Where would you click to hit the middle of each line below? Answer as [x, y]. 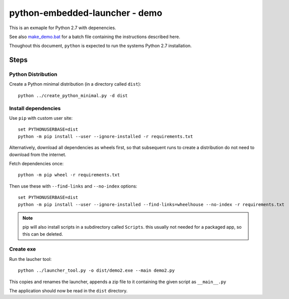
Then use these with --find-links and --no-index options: [73, 186]
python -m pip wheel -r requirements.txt [69, 175]
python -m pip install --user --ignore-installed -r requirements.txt [106, 136]
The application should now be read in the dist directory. [68, 291]
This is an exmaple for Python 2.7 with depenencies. [63, 28]
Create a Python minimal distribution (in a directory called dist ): [75, 84]
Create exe [23, 249]
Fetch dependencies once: [36, 163]
